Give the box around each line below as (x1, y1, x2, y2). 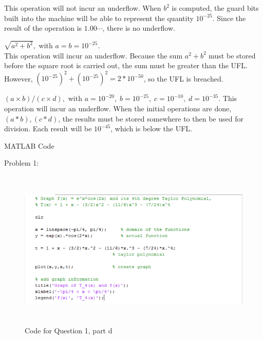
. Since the (212, 12, 246, 23)
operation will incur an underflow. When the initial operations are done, (4, 103, 232, 113)
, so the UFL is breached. (143, 73, 223, 84)
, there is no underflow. (102, 23, 175, 33)
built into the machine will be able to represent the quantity (4, 12, 194, 23)
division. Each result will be (4, 123, 92, 134)
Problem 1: (4, 157, 39, 168)
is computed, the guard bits (172, 3, 259, 13)
